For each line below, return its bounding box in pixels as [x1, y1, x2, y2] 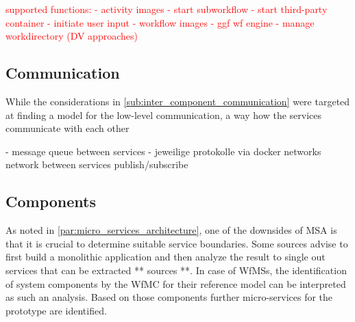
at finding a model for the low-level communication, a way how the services [5, 107, 322, 122]
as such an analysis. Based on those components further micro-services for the [5, 290, 333, 304]
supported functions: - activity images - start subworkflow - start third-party [5, 2, 328, 16]
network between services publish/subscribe [5, 157, 188, 172]
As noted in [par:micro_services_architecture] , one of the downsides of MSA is [5, 223, 337, 237]
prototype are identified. [5, 303, 107, 317]
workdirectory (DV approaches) [5, 29, 138, 43]
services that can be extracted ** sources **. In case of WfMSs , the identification [5, 263, 347, 277]
